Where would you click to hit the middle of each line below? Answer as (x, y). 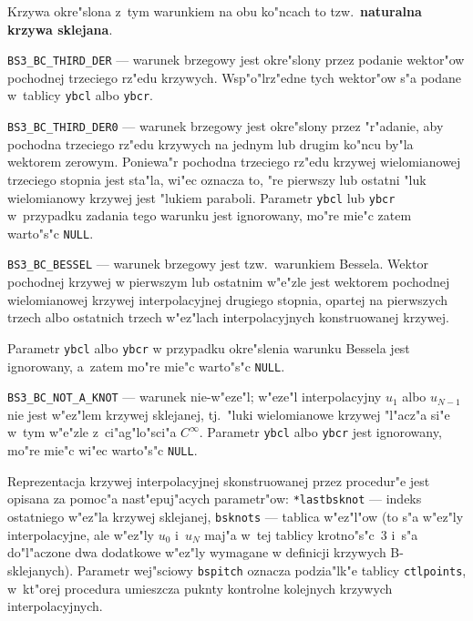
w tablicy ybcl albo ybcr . (80, 95)
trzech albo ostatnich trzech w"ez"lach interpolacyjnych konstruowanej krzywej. (228, 317)
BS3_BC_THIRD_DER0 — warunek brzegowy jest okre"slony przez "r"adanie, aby (226, 126)
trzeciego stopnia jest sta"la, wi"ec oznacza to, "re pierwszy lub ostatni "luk (217, 179)
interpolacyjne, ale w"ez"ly (81, 534)
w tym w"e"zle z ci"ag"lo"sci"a (92, 432)
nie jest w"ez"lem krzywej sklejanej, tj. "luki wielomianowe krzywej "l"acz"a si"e (229, 414)
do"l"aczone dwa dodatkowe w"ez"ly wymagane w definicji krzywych (197, 552)
